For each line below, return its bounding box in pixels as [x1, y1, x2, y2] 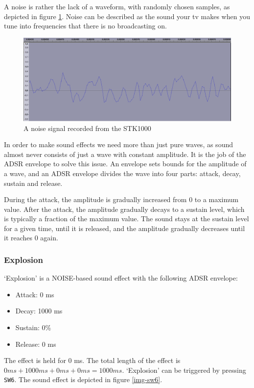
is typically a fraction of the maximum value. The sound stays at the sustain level [4, 213, 249, 224]
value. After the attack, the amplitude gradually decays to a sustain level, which [4, 204, 245, 214]
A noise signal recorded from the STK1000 [23, 123, 151, 133]
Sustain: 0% [15, 322, 51, 333]
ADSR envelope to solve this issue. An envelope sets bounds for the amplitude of [4, 158, 247, 169]
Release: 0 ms [15, 338, 56, 349]
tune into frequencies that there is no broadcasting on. [4, 21, 167, 31]
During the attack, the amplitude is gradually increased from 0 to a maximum [4, 194, 239, 205]
